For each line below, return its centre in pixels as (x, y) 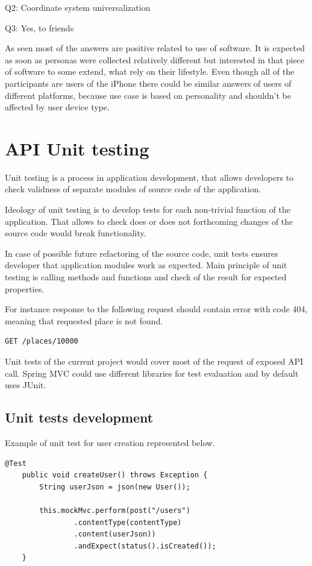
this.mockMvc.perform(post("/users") (115, 510)
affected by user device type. (57, 107)
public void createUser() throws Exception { (115, 475)
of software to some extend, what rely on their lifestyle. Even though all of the (150, 71)
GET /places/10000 (42, 341)
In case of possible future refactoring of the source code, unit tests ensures (142, 253)
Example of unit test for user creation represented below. (110, 442)
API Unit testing (77, 148)
